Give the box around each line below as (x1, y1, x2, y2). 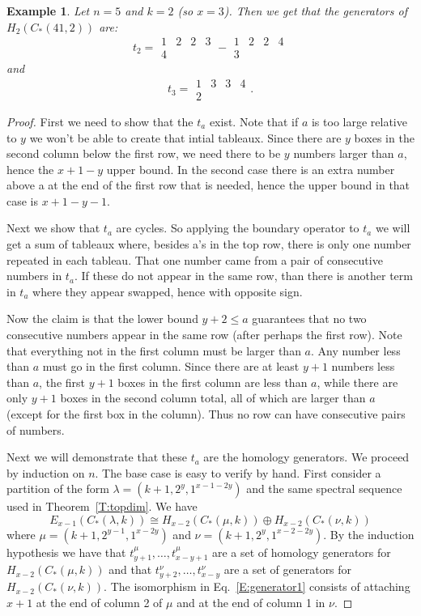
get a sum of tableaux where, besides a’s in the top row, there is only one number (6, 236, 411, 253)
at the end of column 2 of (36, 593, 163, 610)
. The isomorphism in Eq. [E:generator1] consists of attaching (104, 578, 410, 595)
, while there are (317, 373, 398, 390)
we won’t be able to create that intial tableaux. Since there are (29, 129, 342, 146)
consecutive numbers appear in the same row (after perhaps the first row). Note (6, 326, 402, 343)
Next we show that (6, 219, 100, 236)
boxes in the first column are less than (117, 373, 308, 390)
